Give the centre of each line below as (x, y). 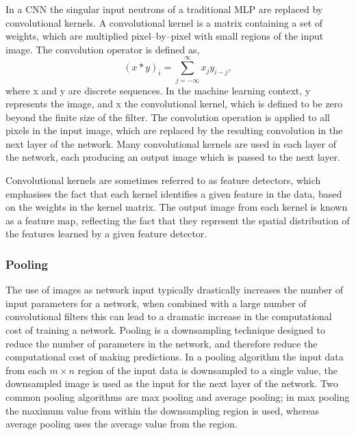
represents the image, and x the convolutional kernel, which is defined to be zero (174, 104)
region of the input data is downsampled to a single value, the (207, 370)
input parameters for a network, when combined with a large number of (156, 303)
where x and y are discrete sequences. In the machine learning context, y (158, 90)
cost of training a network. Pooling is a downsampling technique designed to (165, 330)
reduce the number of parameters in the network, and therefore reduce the (162, 343)
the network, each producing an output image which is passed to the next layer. (173, 157)
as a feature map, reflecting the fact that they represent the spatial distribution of (178, 220)
